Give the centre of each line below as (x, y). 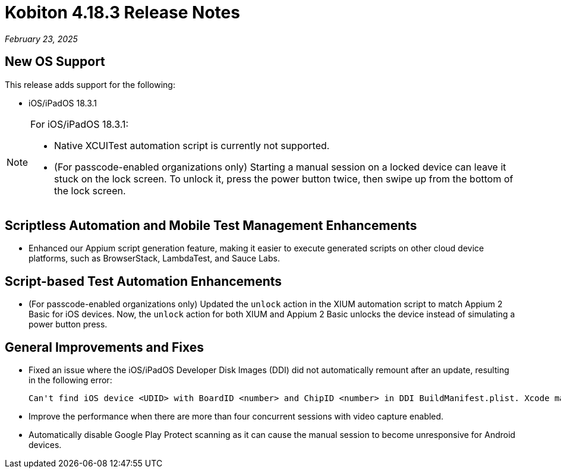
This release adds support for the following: (90, 84)
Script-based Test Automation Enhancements (144, 281)
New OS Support (55, 62)
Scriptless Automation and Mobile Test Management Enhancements (211, 226)
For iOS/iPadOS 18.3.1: (80, 124)
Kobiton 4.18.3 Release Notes (122, 12)
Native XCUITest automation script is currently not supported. (192, 145)
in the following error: (70, 380)
